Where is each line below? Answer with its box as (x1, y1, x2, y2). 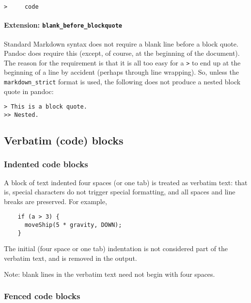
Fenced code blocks (4, 289, 80, 302)
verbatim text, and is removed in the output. (4, 253, 137, 263)
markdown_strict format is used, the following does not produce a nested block (4, 76, 241, 86)
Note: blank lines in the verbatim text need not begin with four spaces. (4, 269, 215, 279)
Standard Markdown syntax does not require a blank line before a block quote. (4, 38, 238, 48)
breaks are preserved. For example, (4, 196, 107, 206)
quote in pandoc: (4, 86, 54, 96)
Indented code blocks (4, 158, 88, 170)
